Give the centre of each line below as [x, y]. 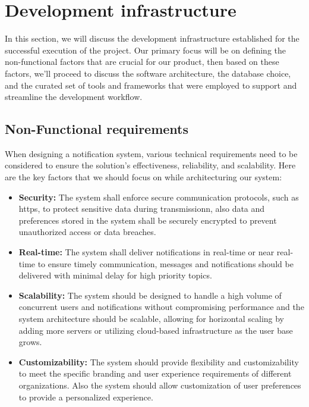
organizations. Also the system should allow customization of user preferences [160, 385]
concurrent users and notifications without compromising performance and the [161, 307]
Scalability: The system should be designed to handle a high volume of [150, 295]
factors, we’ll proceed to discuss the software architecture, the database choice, [148, 73]
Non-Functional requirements [97, 129]
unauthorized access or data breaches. [87, 232]
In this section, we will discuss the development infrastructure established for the [152, 38]
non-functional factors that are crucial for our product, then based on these [142, 62]
